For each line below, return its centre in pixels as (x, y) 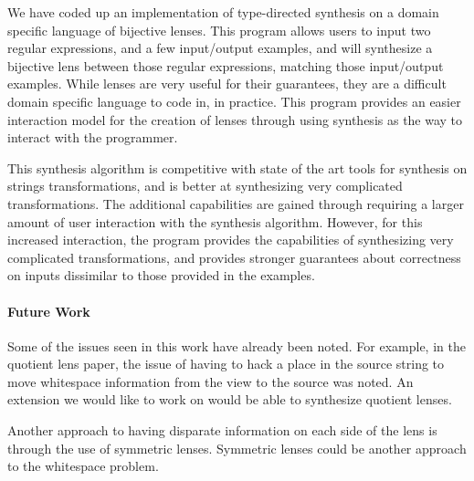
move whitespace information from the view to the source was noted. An (211, 381)
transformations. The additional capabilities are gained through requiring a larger (236, 203)
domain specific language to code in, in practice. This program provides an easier (234, 101)
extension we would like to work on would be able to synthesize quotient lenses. (230, 399)
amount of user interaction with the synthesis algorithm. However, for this (215, 221)
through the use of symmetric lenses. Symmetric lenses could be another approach (237, 448)
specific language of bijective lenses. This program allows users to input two (219, 30)
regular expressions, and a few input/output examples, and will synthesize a (220, 48)
